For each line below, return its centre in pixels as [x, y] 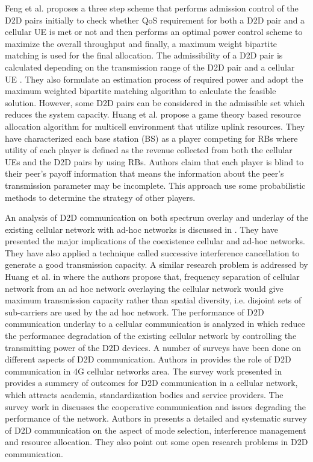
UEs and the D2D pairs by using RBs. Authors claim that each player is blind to [154, 161]
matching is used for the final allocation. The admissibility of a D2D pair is [144, 55]
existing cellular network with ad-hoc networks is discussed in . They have [141, 229]
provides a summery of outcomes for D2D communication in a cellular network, [151, 383]
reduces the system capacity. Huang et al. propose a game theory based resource [153, 114]
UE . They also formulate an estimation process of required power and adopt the [154, 79]
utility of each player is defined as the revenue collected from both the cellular [149, 150]
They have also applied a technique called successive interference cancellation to [152, 252]
